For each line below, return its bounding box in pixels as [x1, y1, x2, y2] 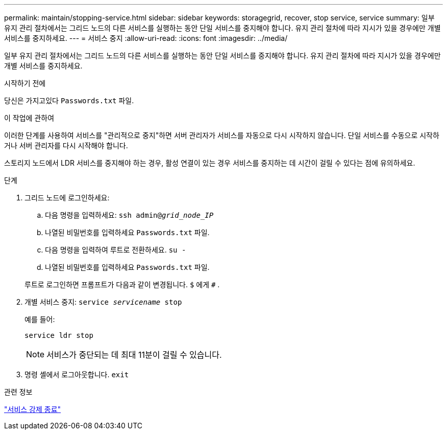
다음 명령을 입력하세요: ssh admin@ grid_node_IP [45, 211, 214, 219]
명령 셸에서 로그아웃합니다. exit [24, 370, 129, 379]
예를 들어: [24, 315, 55, 324]
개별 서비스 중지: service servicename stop [24, 298, 182, 306]
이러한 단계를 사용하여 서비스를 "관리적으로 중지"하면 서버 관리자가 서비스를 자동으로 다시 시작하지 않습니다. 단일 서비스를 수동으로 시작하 [4, 131, 439, 140]
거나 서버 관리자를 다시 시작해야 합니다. [4, 141, 128, 150]
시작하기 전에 [4, 79, 46, 87]
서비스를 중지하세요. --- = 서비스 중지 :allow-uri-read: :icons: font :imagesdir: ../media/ [4, 34, 288, 42]
